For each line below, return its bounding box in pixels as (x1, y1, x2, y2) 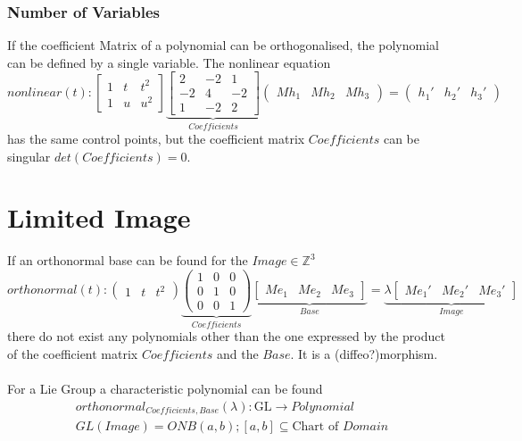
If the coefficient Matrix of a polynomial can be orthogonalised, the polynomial (7, 36, 439, 54)
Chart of (292, 420, 339, 434)
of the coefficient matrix (7, 345, 138, 363)
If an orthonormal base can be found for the (7, 251, 248, 270)
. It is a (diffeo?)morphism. (290, 345, 438, 363)
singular (7, 146, 51, 165)
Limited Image (7, 199, 191, 236)
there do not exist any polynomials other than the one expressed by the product (7, 327, 445, 345)
